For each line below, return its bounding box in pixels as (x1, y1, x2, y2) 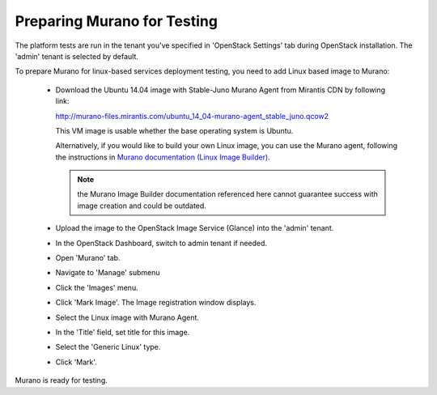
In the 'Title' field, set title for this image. (55, 327, 190, 337)
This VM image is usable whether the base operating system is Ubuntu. (55, 125, 294, 135)
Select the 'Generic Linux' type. (55, 342, 161, 352)
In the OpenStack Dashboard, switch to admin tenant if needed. (55, 238, 267, 248)
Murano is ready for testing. (15, 376, 108, 385)
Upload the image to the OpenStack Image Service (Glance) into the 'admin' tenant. (55, 223, 334, 233)
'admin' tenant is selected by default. (15, 51, 139, 61)
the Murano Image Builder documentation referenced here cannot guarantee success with (77, 189, 378, 199)
